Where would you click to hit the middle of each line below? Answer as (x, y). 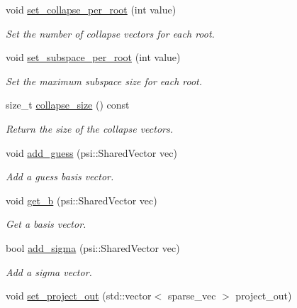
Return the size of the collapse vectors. (90, 128)
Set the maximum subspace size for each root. (104, 81)
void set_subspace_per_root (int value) (93, 57)
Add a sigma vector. (49, 271)
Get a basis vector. (46, 224)
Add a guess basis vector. (60, 176)
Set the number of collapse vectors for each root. (110, 33)
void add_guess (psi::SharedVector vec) (91, 152)
